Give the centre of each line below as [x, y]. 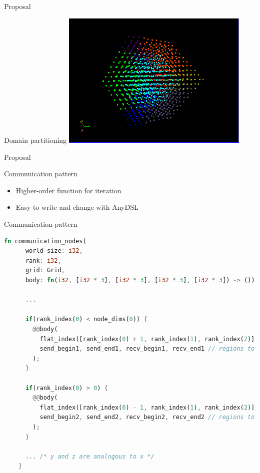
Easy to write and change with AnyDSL [77, 207]
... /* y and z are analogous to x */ [90, 456]
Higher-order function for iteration [68, 190]
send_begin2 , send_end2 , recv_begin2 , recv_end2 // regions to [147, 417]
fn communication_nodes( [45, 241]
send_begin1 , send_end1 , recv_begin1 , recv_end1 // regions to [147, 349]
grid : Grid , [45, 270]
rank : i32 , [43, 260]
